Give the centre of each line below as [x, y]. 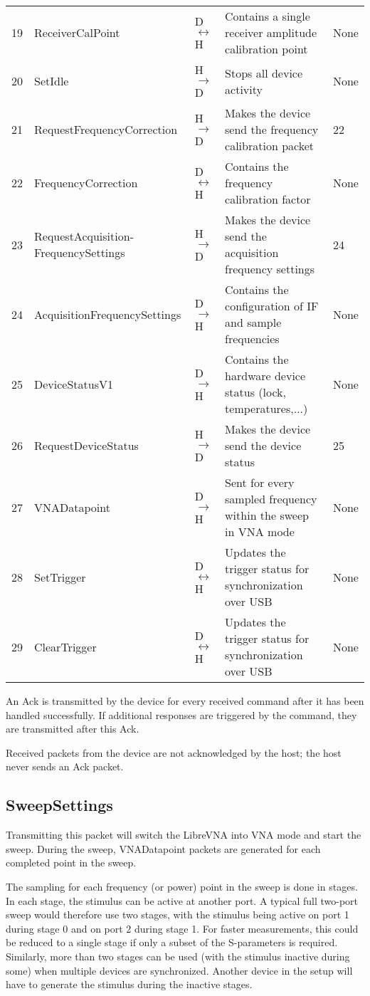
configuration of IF [272, 306]
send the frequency [272, 129]
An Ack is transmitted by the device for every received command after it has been [185, 701]
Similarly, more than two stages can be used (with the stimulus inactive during [178, 956]
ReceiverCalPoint [77, 32]
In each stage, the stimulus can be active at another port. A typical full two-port [182, 900]
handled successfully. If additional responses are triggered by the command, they [181, 714]
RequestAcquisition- [84, 236]
